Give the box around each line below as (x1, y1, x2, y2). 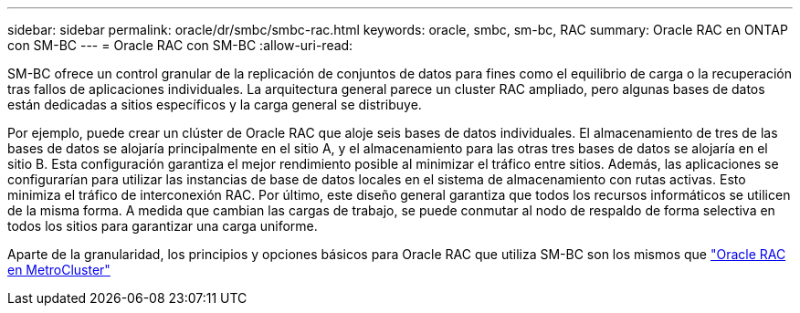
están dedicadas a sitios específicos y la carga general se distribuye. (7, 97, 422, 112)
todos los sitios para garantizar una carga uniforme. (7, 218, 318, 234)
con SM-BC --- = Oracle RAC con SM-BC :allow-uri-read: (7, 37, 353, 53)
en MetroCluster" (7, 262, 111, 277)
